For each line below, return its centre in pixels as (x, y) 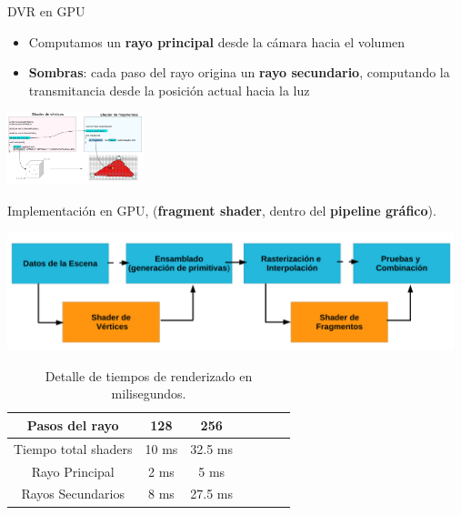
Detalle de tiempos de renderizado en (149, 375)
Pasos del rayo (73, 424)
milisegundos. (149, 394)
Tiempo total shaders (73, 448)
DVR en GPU (46, 11)
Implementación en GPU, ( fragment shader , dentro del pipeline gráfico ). (222, 210)
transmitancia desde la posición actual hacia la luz (169, 90)
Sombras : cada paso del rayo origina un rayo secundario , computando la (239, 72)
